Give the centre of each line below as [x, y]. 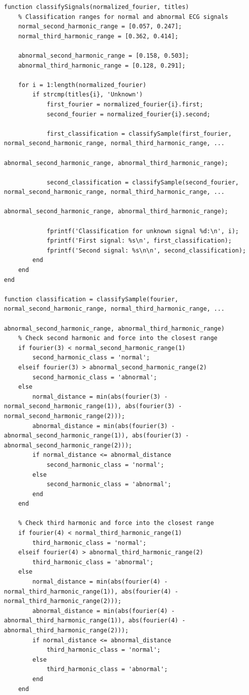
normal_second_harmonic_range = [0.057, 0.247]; [100, 27]
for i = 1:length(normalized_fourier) [82, 85]
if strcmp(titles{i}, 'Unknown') [88, 95]
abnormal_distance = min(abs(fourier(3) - [104, 426]
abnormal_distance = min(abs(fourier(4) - [104, 611]
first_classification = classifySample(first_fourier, [139, 133]
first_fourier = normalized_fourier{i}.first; [125, 104]
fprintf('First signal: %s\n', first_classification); [139, 241]
